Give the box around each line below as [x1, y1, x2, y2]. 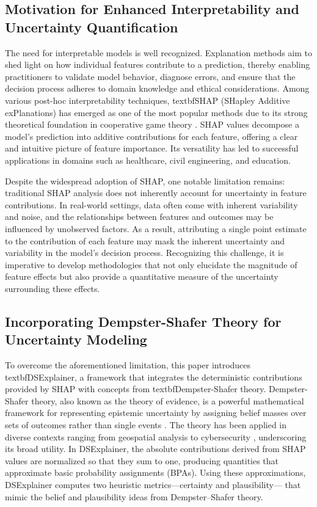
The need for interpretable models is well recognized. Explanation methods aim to [5, 46, 313, 59]
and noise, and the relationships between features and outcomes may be [5, 210, 274, 223]
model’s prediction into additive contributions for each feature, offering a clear [5, 129, 298, 142]
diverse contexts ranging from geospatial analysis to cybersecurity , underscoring [5, 430, 307, 443]
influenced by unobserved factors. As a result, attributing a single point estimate [5, 222, 307, 235]
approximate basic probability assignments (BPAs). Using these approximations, [5, 466, 306, 479]
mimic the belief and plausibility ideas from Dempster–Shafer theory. [5, 490, 263, 503]
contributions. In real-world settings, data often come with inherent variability [5, 198, 298, 211]
